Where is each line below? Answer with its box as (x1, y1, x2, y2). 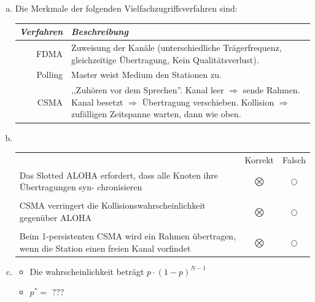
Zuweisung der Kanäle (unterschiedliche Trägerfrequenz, (71, 41, 282, 53)
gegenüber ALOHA (19, 211, 92, 223)
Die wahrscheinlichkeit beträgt (29, 265, 144, 277)
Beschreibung (71, 25, 128, 38)
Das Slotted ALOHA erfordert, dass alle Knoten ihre (19, 168, 218, 181)
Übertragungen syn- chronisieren (19, 180, 142, 193)
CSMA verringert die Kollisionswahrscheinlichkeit (19, 199, 206, 212)
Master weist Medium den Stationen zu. (71, 68, 222, 81)
